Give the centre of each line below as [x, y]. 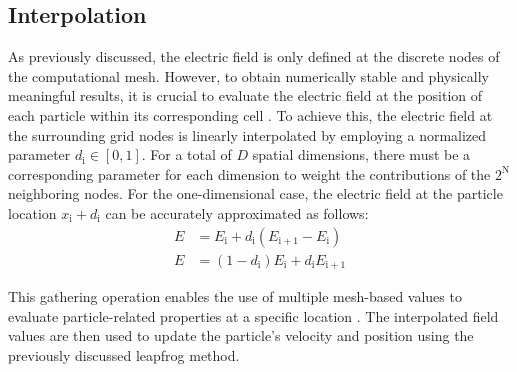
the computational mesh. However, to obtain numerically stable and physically [248, 75]
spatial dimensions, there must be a [361, 154]
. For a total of [186, 154]
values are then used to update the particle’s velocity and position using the [241, 335]
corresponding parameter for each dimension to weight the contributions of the [249, 173]
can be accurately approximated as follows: [237, 212]
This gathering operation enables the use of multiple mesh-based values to [235, 296]
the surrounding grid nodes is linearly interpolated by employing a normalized [247, 134]
